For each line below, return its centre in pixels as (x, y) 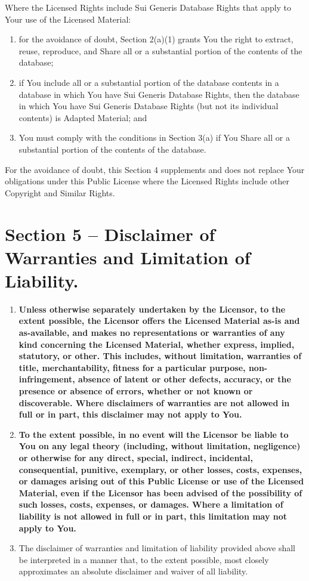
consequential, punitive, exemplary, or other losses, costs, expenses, (160, 469)
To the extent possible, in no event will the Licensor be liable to (154, 434)
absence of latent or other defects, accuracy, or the (184, 379)
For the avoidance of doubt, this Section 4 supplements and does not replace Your (155, 169)
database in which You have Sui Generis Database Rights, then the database (159, 94)
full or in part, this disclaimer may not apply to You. (130, 414)
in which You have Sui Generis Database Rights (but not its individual (149, 106)
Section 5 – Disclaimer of (110, 234)
